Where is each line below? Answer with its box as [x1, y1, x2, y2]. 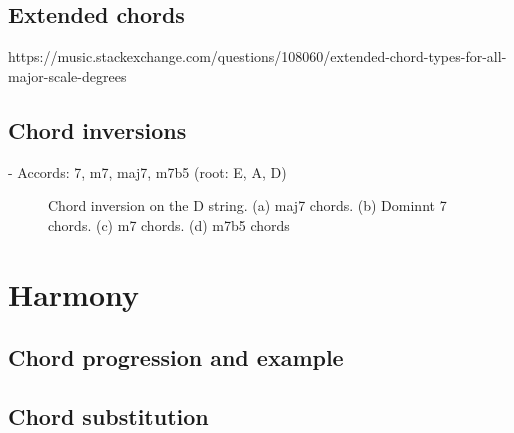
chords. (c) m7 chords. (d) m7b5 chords [48, 214, 290, 235]
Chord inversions [8, 114, 187, 145]
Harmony [8, 273, 140, 314]
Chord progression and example [8, 342, 344, 373]
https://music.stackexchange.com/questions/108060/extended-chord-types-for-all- [8, 46, 507, 67]
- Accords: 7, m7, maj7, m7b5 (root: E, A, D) [8, 161, 287, 182]
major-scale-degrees [8, 65, 127, 86]
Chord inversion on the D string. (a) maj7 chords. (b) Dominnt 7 [48, 195, 447, 216]
